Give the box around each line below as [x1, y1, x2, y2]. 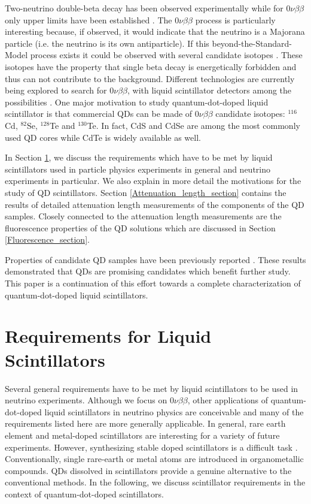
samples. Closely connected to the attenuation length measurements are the [5, 210, 282, 222]
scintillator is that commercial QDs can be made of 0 [5, 107, 199, 120]
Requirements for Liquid [5, 324, 212, 348]
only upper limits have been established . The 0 [5, 13, 179, 26]
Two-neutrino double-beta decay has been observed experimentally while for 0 [5, 2, 291, 14]
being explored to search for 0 [5, 84, 114, 96]
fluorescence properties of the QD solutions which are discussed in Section [5, 221, 276, 234]
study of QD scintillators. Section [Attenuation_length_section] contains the [5, 186, 286, 198]
